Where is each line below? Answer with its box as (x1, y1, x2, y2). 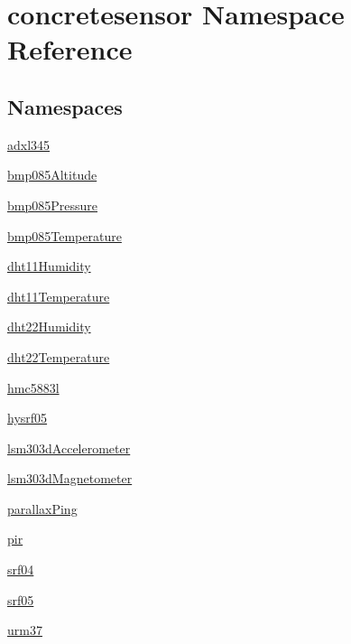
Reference (7, 31, 133, 68)
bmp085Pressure (7, 195, 97, 214)
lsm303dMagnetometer (7, 469, 133, 488)
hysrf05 (7, 408, 48, 427)
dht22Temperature (7, 347, 110, 366)
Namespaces (7, 92, 123, 120)
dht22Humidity (7, 317, 91, 336)
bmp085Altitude (7, 165, 97, 184)
